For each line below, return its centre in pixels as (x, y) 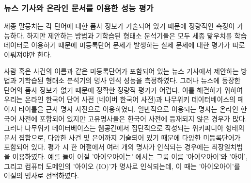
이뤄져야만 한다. (28, 54)
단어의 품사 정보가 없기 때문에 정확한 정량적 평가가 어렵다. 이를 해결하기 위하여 (124, 90)
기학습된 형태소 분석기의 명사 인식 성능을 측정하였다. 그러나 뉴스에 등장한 (130, 80)
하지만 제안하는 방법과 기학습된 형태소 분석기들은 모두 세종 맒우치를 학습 (137, 35)
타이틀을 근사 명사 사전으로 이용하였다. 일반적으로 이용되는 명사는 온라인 (128, 108)
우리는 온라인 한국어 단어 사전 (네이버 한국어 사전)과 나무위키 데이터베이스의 (120, 99)
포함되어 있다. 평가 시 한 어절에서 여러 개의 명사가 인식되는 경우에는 (107, 147)
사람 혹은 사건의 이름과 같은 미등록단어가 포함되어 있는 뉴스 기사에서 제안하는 (121, 71)
